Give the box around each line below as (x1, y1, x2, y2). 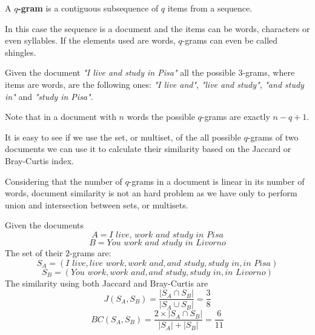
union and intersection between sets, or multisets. (5, 198, 188, 211)
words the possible (127, 110, 195, 123)
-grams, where (242, 66, 295, 79)
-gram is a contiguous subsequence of (18, 2, 159, 14)
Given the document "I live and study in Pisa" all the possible (5, 66, 236, 79)
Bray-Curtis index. (5, 154, 74, 167)
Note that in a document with (5, 110, 116, 123)
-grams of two (247, 130, 299, 143)
